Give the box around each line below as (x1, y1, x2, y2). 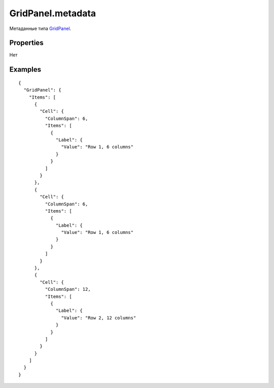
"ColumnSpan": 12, (45, 286, 91, 292)
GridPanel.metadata (9, 8, 96, 19)
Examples (9, 65, 42, 74)
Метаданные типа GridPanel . (9, 25, 72, 32)
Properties (9, 39, 44, 47)
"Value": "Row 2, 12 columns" (61, 315, 136, 320)
